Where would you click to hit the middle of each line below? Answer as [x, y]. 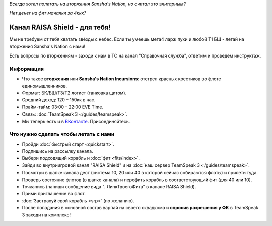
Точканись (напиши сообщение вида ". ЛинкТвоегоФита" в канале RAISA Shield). [109, 187]
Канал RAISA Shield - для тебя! [60, 27]
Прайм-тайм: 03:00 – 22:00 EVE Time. [62, 107]
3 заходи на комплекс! [46, 215]
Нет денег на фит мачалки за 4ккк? [48, 13]
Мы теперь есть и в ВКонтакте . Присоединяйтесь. [76, 121]
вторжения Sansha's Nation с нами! [47, 46]
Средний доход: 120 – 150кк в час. [59, 100]
